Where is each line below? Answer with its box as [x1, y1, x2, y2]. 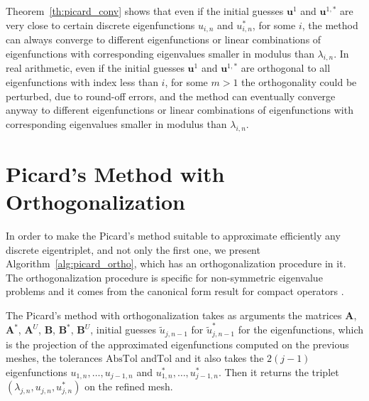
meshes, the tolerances [6, 351, 103, 365]
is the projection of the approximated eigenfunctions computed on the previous [6, 336, 349, 351]
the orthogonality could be [241, 75, 357, 90]
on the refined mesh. [84, 379, 173, 394]
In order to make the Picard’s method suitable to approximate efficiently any [6, 228, 341, 242]
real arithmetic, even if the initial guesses [6, 60, 184, 75]
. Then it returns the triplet [218, 364, 339, 379]
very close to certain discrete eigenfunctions [6, 17, 195, 32]
